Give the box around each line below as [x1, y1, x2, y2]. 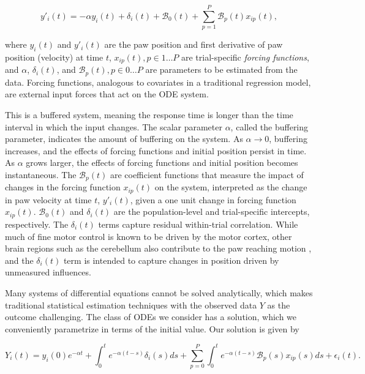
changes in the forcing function [5, 181, 121, 193]
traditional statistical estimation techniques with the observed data [5, 298, 257, 311]
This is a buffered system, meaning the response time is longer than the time [5, 108, 293, 121]
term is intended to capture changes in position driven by [63, 253, 279, 266]
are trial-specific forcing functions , [181, 50, 309, 63]
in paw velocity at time [5, 193, 92, 206]
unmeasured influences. [5, 266, 91, 279]
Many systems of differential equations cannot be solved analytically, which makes [5, 286, 313, 299]
